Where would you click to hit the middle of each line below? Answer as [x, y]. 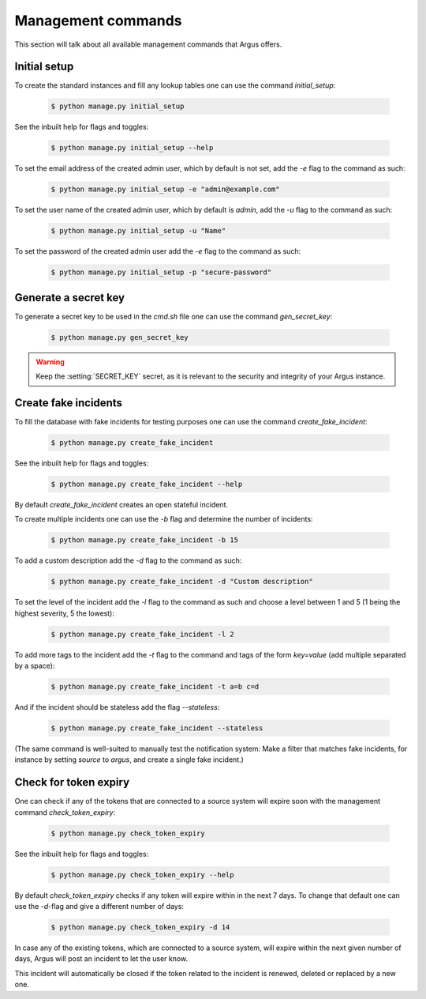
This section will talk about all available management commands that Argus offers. [148, 44]
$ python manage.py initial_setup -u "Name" [138, 231]
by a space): [35, 666]
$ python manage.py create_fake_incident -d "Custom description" [182, 582]
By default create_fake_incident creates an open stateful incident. [121, 505]
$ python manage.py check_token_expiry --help [142, 875]
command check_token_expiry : [65, 812]
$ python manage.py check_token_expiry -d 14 [140, 927]
